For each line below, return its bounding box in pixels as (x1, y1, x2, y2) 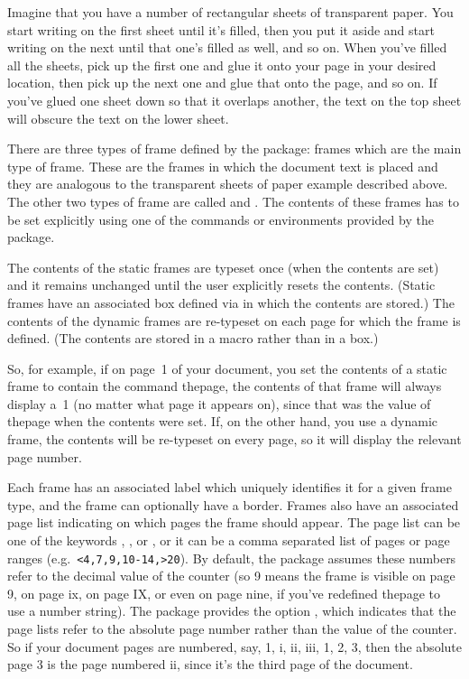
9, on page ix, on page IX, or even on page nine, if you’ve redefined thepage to (7, 583, 440, 602)
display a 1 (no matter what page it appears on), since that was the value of (7, 394, 431, 413)
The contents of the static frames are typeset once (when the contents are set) (7, 257, 439, 276)
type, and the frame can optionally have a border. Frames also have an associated (7, 495, 459, 514)
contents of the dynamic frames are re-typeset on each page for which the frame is (7, 311, 461, 330)
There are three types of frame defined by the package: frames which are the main (7, 139, 462, 158)
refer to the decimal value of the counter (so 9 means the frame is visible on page (7, 566, 455, 585)
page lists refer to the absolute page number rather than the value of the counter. (7, 619, 457, 638)
